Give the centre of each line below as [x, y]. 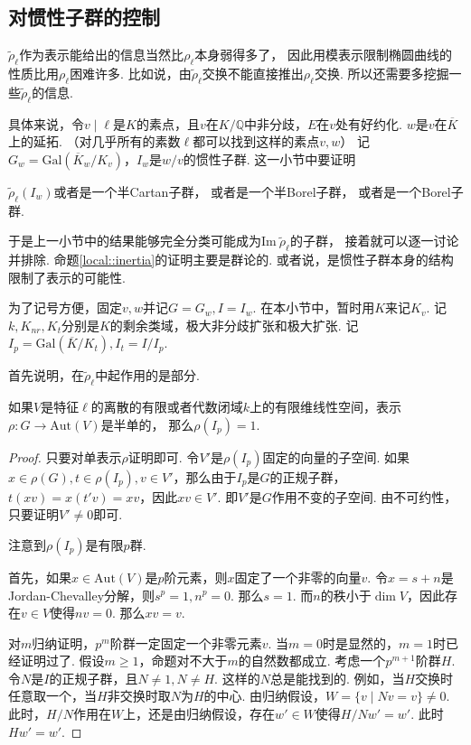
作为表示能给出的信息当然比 [102, 55]
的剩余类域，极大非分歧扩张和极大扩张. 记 [234, 325]
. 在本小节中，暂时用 [314, 307]
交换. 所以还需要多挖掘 [382, 73]
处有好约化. [369, 123]
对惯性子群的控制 [84, 17]
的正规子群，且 [94, 678]
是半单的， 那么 [147, 424]
